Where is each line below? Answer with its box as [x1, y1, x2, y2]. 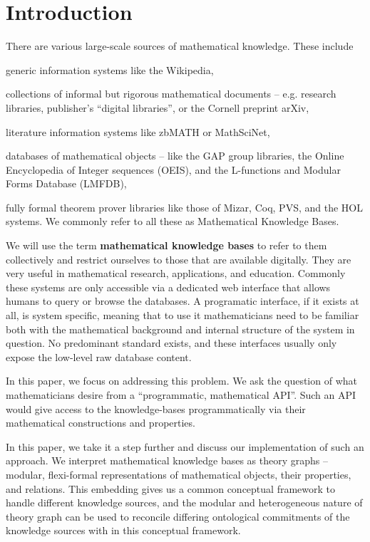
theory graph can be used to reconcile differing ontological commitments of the [6, 509, 350, 523]
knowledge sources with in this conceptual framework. [6, 523, 241, 538]
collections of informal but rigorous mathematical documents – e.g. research [6, 86, 336, 101]
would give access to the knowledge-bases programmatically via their [6, 401, 306, 416]
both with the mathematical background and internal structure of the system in [6, 321, 355, 336]
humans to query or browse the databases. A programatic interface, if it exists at [6, 293, 359, 308]
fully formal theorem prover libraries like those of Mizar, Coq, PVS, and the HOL [6, 199, 363, 214]
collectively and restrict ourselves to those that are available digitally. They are [6, 251, 351, 266]
